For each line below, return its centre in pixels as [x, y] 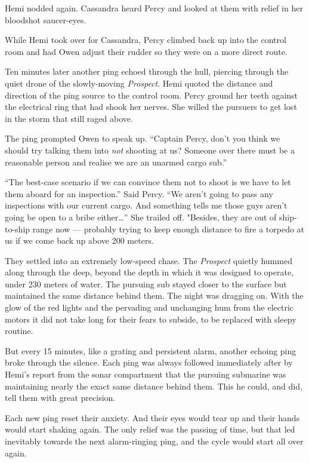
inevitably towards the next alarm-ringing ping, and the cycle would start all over [154, 441]
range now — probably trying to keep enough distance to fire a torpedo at [169, 229]
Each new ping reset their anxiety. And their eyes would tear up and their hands [152, 417]
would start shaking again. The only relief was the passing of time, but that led [150, 429]
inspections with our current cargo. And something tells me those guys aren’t [146, 205]
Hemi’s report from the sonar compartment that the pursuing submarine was [146, 374]
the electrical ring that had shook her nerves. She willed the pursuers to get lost [151, 107]
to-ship [18, 229]
